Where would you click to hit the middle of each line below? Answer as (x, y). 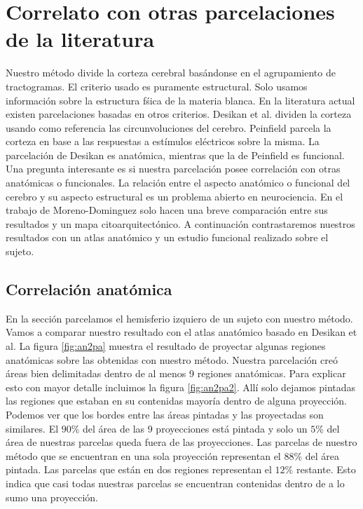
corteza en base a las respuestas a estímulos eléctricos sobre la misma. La (163, 141)
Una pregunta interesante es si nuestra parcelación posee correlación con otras (173, 169)
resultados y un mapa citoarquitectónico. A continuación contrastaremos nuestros (180, 223)
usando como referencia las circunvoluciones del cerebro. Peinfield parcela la (169, 127)
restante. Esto (326, 469)
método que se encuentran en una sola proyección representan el (143, 455)
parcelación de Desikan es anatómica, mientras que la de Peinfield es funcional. (175, 155)
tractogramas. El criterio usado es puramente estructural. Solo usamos (157, 86)
